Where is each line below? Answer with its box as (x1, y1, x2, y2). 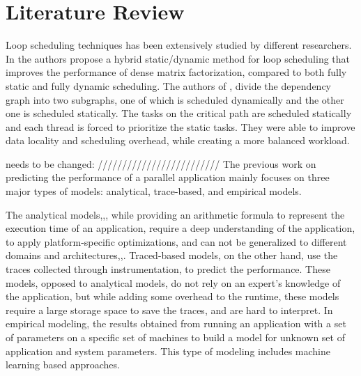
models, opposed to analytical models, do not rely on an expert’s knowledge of (6, 275, 341, 290)
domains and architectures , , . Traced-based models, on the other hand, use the (6, 248, 338, 263)
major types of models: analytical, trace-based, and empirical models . (6, 184, 302, 198)
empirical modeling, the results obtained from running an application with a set (6, 316, 346, 331)
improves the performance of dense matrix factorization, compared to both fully (6, 65, 347, 79)
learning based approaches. (6, 357, 120, 372)
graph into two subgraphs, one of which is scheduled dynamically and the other (6, 92, 344, 107)
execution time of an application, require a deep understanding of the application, (6, 221, 355, 235)
